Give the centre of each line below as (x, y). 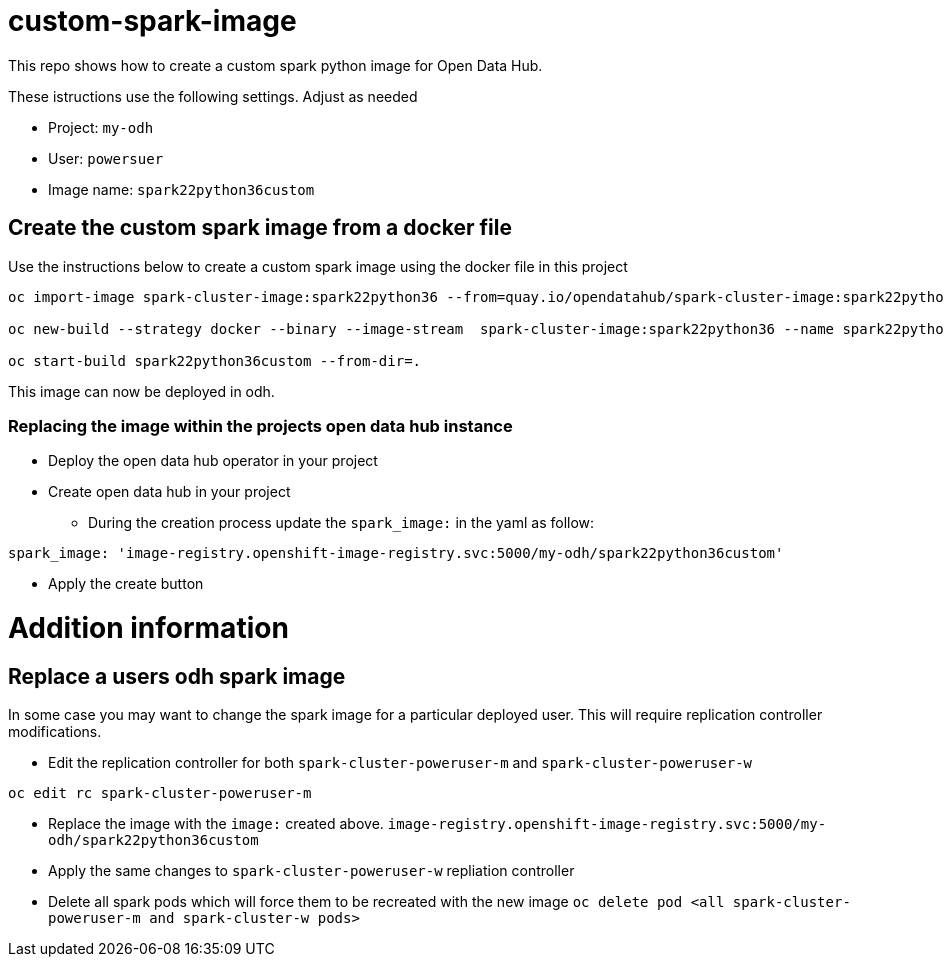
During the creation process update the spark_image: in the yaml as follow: (341, 523)
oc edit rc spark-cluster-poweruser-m (160, 793)
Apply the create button (126, 584)
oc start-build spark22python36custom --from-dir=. (215, 360)
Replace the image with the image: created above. (216, 824)
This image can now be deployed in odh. (141, 391)
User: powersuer (106, 158)
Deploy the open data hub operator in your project (213, 461)
